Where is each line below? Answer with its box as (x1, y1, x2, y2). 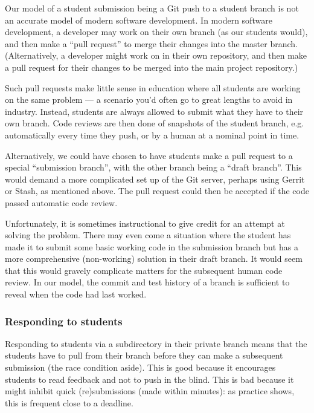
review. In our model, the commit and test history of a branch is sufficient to (5, 276, 290, 288)
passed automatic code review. (5, 196, 118, 209)
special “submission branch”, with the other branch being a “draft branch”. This (5, 161, 302, 174)
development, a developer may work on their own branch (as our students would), (5, 25, 308, 38)
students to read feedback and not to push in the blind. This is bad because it (5, 372, 294, 385)
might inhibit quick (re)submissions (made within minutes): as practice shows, (5, 385, 295, 397)
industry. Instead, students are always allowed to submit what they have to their (5, 105, 304, 117)
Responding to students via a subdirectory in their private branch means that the (5, 337, 307, 350)
